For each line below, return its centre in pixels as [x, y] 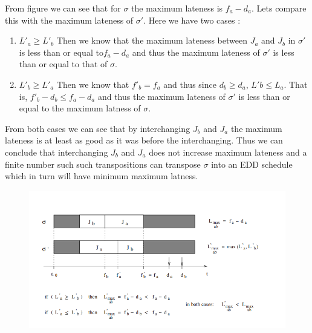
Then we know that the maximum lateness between [152, 40]
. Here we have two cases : [192, 20]
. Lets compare [279, 8]
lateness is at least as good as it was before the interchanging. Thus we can [144, 140]
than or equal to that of [63, 64]
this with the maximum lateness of [69, 20]
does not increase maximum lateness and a [228, 152]
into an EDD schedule [252, 164]
